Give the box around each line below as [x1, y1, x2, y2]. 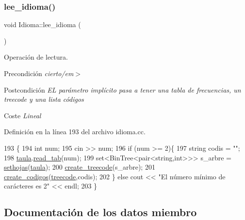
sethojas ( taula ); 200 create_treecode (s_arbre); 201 [4, 162, 155, 172]
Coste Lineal [4, 110, 41, 120]
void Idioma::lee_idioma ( [4, 19, 81, 30]
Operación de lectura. [4, 52, 68, 62]
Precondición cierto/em [4, 68, 74, 78]
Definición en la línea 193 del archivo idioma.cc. [4, 126, 146, 137]
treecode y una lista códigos [4, 94, 84, 104]
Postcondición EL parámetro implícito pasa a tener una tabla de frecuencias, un [4, 84, 241, 94]
